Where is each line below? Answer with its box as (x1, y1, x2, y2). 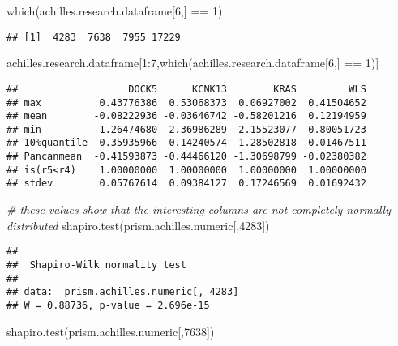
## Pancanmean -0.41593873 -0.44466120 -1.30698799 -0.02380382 (6, 151, 366, 163)
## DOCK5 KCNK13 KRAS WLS (6, 83, 366, 95)
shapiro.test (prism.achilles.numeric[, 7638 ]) (6, 323, 215, 340)
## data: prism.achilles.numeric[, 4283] (6, 286, 239, 298)
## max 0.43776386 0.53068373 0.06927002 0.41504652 (6, 96, 366, 109)
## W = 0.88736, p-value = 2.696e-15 (6, 299, 210, 311)
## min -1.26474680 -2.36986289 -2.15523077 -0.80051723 (6, 123, 366, 135)
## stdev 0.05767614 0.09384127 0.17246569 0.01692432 (6, 177, 366, 190)
